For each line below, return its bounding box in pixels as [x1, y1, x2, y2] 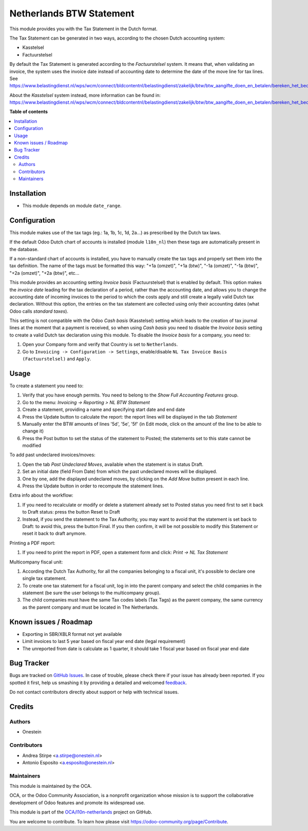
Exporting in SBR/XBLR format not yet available [22, 631, 122, 637]
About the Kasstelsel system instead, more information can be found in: [9, 92, 161, 98]
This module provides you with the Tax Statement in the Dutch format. [9, 26, 158, 32]
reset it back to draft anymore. [22, 531, 87, 537]
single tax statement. [22, 575, 67, 581]
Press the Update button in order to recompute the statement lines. [22, 483, 164, 489]
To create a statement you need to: [9, 383, 84, 389]
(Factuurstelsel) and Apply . [22, 356, 91, 362]
